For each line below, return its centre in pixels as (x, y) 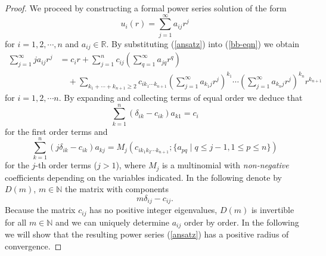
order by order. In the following (241, 222)
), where (131, 165)
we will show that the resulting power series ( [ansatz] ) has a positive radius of (147, 234)
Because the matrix (40, 210)
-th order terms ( (66, 165)
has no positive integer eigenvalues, (153, 210)
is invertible (273, 210)
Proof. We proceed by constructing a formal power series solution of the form (146, 8)
